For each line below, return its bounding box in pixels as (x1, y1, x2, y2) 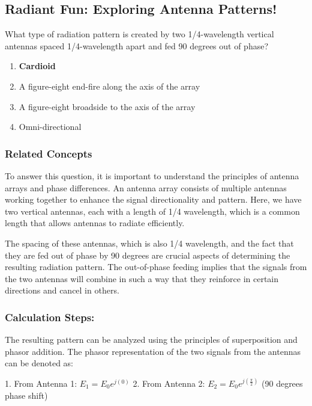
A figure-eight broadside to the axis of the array (19, 100, 196, 112)
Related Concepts (5, 146, 92, 161)
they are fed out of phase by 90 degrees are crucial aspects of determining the (5, 248, 290, 261)
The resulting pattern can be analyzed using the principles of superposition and (5, 333, 298, 346)
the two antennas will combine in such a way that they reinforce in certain (5, 272, 279, 285)
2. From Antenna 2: (133, 377, 205, 389)
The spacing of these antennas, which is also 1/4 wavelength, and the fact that (5, 236, 294, 249)
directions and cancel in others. (5, 284, 119, 297)
